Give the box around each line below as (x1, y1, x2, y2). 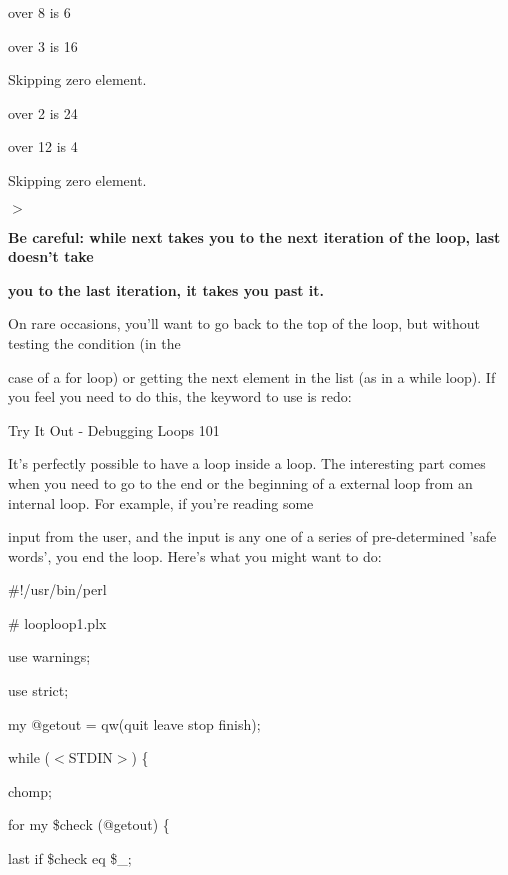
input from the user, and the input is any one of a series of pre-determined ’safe (8, 526, 497, 547)
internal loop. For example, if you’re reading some (8, 492, 314, 513)
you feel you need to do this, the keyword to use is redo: (8, 386, 352, 407)
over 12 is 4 (8, 136, 78, 157)
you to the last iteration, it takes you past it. (8, 279, 325, 300)
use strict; (8, 680, 69, 701)
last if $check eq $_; (8, 848, 132, 869)
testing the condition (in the (8, 332, 181, 353)
